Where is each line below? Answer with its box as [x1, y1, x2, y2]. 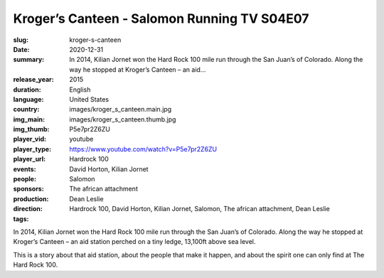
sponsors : [13, 185, 44, 193]
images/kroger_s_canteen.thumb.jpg [69, 114, 176, 124]
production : [13, 194, 49, 203]
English [69, 85, 91, 94]
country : [13, 105, 40, 114]
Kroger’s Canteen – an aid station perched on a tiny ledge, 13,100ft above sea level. [13, 237, 256, 246]
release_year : [13, 75, 55, 84]
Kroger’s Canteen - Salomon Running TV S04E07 [13, 11, 309, 26]
